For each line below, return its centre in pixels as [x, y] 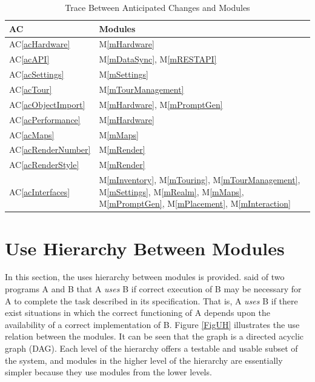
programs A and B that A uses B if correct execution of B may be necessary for [153, 289]
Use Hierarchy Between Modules [145, 248]
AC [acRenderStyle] [44, 165]
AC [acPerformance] [45, 119]
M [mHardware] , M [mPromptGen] [161, 104]
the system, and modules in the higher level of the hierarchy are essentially [144, 360]
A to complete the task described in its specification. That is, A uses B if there [151, 300]
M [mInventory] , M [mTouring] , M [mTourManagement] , [200, 180]
